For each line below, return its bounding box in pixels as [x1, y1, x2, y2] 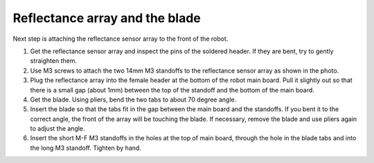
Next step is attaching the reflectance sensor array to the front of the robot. [12, 35, 229, 43]
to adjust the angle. [30, 124, 86, 133]
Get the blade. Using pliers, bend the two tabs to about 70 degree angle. [30, 95, 237, 104]
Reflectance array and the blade [12, 10, 201, 26]
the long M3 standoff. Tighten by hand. [30, 144, 142, 152]
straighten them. [30, 57, 78, 65]
